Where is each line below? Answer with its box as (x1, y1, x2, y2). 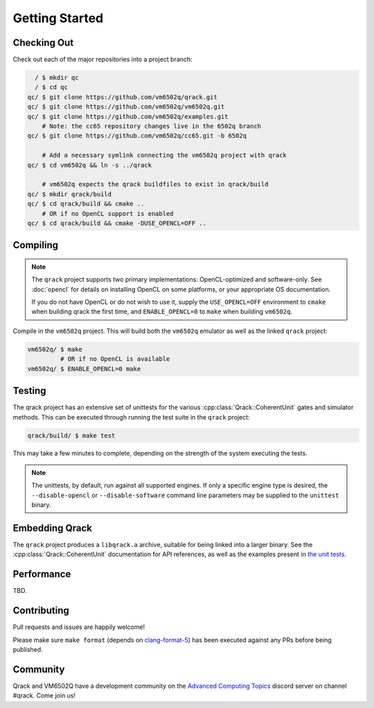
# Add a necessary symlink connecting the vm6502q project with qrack (42, 151, 287, 159)
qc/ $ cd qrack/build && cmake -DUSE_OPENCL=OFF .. (27, 219, 207, 227)
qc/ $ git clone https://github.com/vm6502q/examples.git (27, 112, 229, 121)
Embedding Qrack (12, 522, 93, 534)
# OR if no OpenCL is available (60, 355, 170, 363)
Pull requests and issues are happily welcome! (12, 623, 145, 631)
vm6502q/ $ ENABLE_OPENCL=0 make (27, 365, 141, 372)
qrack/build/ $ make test (27, 431, 116, 440)
